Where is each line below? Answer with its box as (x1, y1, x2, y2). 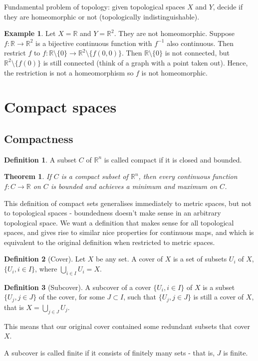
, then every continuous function (138, 171, 238, 181)
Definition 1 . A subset (4, 154, 77, 164)
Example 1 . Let (4, 28, 56, 38)
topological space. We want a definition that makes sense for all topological (4, 217, 234, 227)
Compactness (4, 130, 73, 146)
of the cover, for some (38, 291, 105, 302)
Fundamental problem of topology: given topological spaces (4, 1, 185, 11)
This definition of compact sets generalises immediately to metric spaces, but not (4, 197, 252, 208)
